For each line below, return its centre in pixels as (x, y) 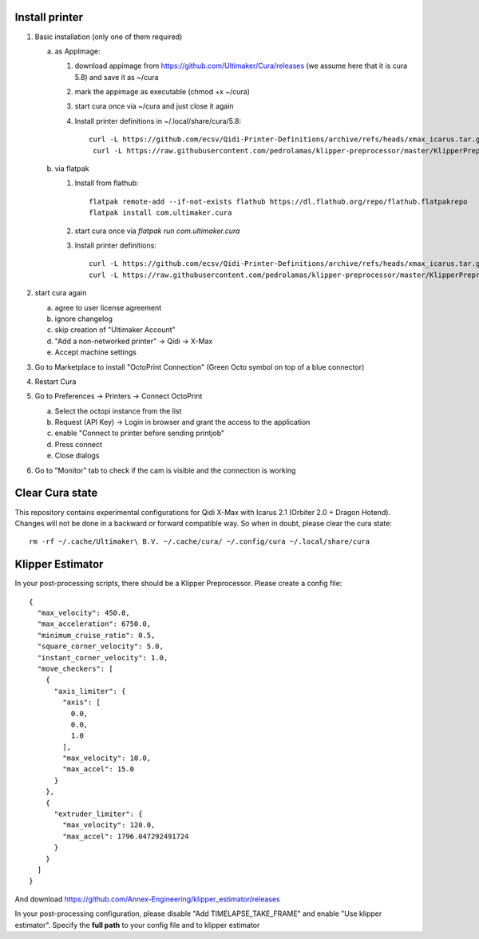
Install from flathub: (107, 183)
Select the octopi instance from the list (118, 410)
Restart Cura (55, 381)
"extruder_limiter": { (98, 814)
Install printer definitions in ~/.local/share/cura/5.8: (158, 121)
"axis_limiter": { (90, 691)
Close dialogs (77, 456)
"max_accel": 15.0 (99, 769)
